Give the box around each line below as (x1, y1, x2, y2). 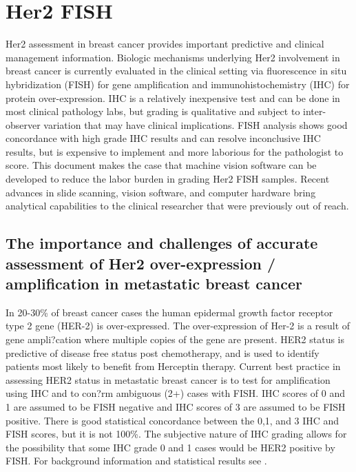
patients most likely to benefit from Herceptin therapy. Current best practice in (6, 359, 341, 373)
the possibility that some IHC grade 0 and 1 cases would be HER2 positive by (6, 440, 335, 454)
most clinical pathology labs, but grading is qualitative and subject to (6, 104, 300, 119)
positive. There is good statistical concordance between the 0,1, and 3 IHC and (6, 413, 339, 427)
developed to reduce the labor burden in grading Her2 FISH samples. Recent (6, 172, 330, 186)
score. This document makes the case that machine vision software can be (6, 158, 317, 172)
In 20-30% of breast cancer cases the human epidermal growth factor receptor (6, 305, 333, 319)
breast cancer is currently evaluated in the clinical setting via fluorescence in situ (6, 63, 347, 78)
